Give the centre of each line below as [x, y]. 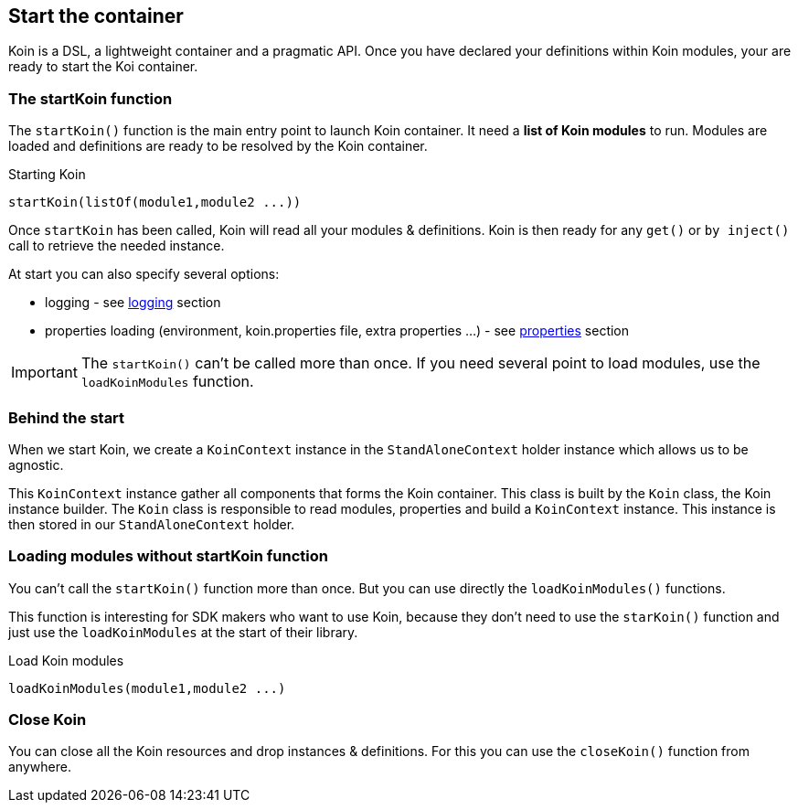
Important [44, 373]
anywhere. [40, 767]
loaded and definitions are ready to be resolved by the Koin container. [218, 146]
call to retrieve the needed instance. [117, 246]
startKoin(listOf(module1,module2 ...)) [155, 202]
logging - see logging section [133, 303]
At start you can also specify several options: [144, 274]
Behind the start [67, 417]
